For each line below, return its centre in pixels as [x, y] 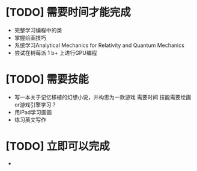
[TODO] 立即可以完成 [58, 147]
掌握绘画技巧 [30, 37]
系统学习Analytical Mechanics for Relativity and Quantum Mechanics [99, 45]
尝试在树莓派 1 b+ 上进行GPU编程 [56, 52]
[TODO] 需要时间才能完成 [68, 12]
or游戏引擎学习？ [35, 104]
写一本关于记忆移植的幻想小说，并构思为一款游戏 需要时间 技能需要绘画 [103, 97]
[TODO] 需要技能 [47, 79]
